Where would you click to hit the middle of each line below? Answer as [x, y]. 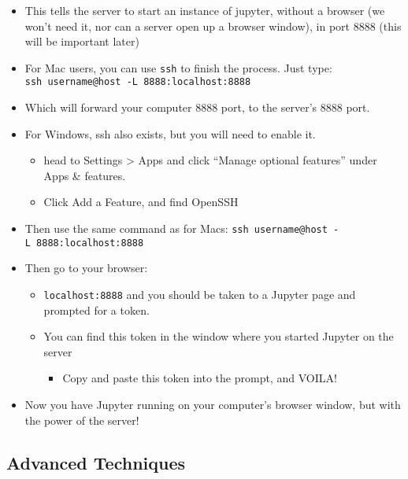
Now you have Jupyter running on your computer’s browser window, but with [213, 404]
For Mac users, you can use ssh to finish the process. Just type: [178, 67]
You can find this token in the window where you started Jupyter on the [219, 336]
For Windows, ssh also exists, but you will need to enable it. [170, 133]
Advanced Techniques [96, 462]
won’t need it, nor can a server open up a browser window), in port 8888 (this [213, 26]
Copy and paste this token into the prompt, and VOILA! [200, 378]
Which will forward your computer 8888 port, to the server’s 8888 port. [197, 107]
